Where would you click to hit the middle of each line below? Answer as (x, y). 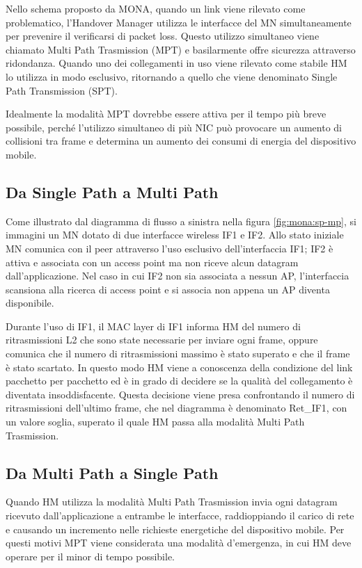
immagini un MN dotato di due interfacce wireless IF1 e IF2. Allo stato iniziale (175, 235)
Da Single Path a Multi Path (112, 192)
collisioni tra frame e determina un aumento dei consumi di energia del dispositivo (181, 141)
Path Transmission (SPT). (62, 90)
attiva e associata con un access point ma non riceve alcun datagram (152, 262)
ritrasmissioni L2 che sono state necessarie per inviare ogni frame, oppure (162, 340)
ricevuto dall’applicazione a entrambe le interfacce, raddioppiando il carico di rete (180, 516)
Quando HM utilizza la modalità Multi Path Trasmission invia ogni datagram (172, 502)
